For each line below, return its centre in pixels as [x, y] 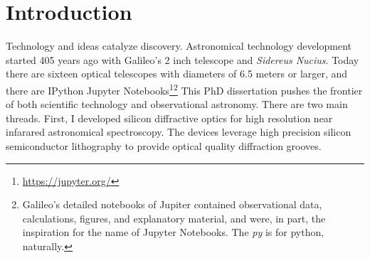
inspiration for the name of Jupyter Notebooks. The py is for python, [173, 232]
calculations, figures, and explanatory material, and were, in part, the [174, 218]
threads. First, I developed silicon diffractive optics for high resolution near [169, 118]
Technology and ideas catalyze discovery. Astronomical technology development [179, 46]
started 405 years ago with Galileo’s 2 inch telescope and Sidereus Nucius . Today [183, 59]
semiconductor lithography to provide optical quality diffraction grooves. [164, 145]
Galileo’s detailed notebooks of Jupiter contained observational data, [172, 204]
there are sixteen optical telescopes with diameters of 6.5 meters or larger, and [177, 74]
